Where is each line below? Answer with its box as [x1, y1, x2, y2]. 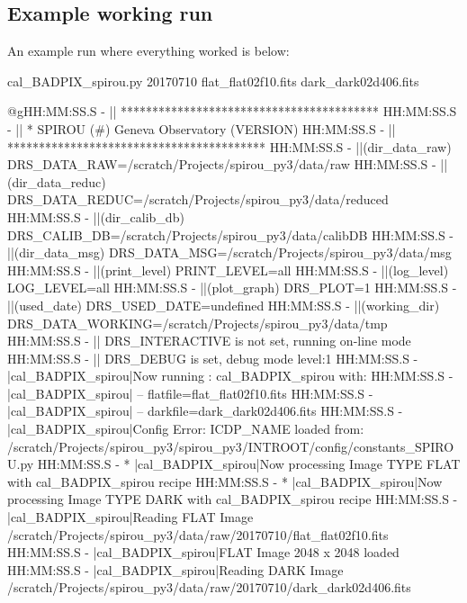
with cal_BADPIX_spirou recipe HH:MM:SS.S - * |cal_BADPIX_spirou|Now [7, 472, 443, 490]
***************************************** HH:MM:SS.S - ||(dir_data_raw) [7, 137, 452, 156]
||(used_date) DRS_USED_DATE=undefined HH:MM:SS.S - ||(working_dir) [7, 295, 440, 314]
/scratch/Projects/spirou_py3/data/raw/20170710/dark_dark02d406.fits [7, 578, 411, 597]
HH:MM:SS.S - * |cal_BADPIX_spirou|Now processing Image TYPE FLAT [37, 454, 461, 473]
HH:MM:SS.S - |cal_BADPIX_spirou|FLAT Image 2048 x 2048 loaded [7, 543, 400, 562]
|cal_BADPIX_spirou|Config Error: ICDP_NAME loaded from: [7, 419, 364, 438]
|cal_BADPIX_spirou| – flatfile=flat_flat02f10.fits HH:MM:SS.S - [7, 383, 373, 402]
